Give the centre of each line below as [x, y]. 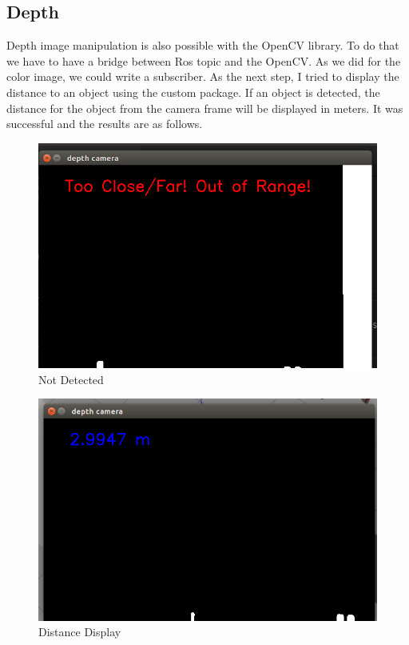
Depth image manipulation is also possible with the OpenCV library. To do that [203, 45]
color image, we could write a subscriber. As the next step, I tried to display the [203, 76]
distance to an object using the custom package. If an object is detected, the [193, 92]
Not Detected [71, 379]
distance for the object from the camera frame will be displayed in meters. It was [205, 108]
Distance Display [80, 632]
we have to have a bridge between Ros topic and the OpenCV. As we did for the [204, 60]
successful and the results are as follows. [105, 124]
